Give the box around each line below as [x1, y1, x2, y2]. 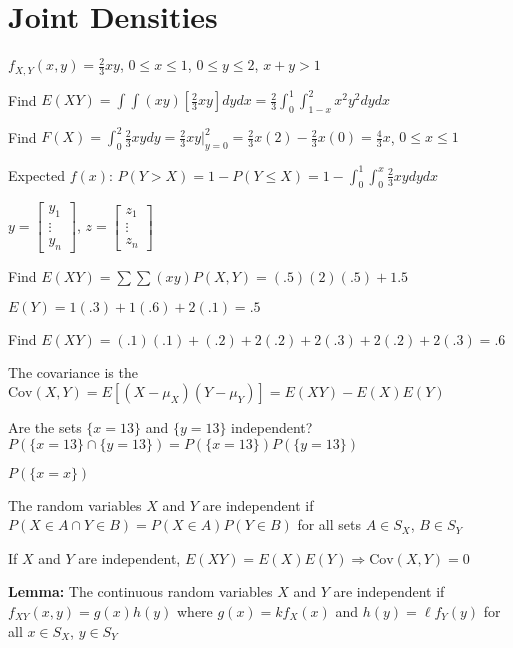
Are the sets [8, 416, 82, 437]
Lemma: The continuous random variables [8, 581, 273, 602]
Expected [8, 164, 65, 185]
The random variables [8, 494, 142, 515]
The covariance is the [8, 362, 138, 383]
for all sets [297, 514, 361, 535]
